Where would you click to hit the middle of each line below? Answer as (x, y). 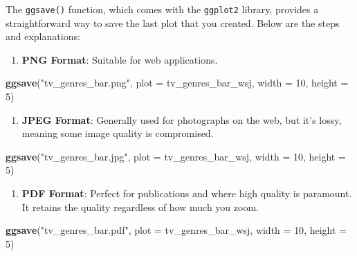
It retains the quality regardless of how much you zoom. (140, 207)
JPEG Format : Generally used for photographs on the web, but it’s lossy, (182, 119)
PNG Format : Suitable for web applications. (120, 59)
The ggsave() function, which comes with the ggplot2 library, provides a (162, 9)
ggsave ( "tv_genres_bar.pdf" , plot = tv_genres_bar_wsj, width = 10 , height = (176, 230)
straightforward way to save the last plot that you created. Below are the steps (173, 22)
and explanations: (43, 36)
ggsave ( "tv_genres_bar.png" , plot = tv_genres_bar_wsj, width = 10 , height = (177, 83)
